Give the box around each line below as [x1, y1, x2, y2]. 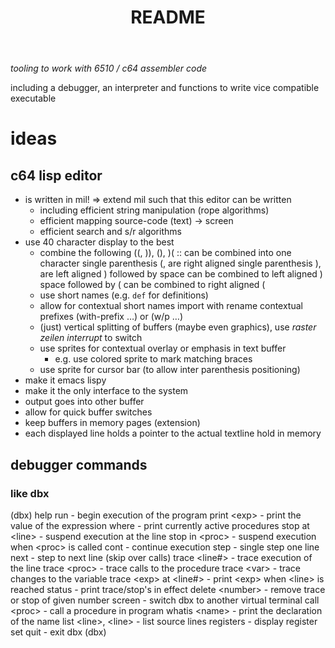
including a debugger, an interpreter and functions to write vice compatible [10, 82, 320, 94]
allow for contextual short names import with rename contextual [39, 300, 303, 312]
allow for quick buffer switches [24, 406, 153, 418]
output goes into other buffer [24, 396, 145, 408]
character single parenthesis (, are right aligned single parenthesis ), [39, 257, 322, 270]
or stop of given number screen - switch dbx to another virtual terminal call [10, 594, 320, 606]
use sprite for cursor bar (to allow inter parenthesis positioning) [39, 364, 301, 376]
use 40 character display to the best [24, 236, 175, 248]
